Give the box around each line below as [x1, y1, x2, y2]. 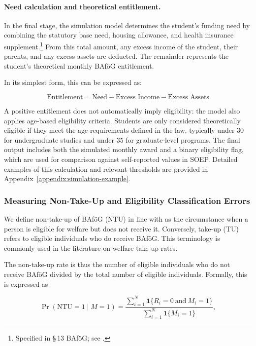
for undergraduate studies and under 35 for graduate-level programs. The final [4, 134, 240, 145]
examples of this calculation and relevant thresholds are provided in [4, 163, 208, 174]
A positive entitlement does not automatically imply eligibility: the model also [4, 106, 240, 116]
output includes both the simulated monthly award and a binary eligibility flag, [4, 144, 244, 154]
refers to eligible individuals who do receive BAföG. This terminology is [4, 233, 220, 243]
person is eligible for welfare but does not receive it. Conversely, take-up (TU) [4, 223, 239, 233]
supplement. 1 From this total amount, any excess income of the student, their [4, 39, 238, 51]
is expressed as [4, 278, 48, 289]
